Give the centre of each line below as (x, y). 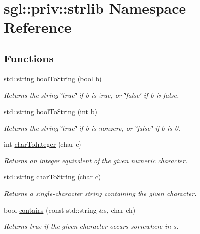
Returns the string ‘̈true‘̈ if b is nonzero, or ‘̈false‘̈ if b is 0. (92, 127)
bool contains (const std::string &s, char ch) (70, 209)
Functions (29, 58)
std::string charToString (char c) (52, 177)
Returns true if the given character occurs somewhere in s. (91, 226)
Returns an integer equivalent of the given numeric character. (96, 160)
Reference (38, 27)
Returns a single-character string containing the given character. (100, 193)
